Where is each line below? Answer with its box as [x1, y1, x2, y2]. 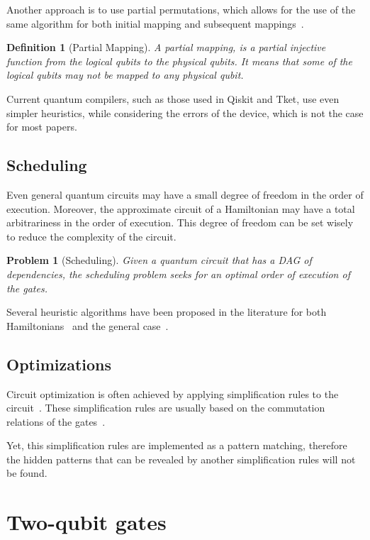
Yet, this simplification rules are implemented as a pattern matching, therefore [6, 438, 347, 453]
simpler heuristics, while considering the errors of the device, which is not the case [6, 105, 364, 120]
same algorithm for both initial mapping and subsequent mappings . [6, 16, 304, 31]
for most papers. [6, 119, 77, 134]
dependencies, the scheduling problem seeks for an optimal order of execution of [6, 266, 350, 281]
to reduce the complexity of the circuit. [6, 228, 176, 243]
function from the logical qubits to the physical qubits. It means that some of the [6, 53, 352, 68]
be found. [6, 465, 47, 480]
